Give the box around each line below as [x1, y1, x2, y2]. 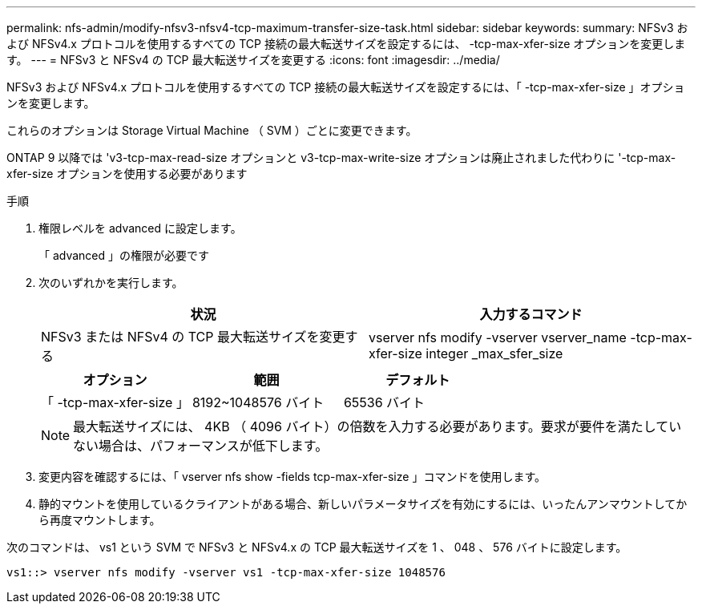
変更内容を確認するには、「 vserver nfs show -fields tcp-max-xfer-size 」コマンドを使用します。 [38, 470, 546, 483]
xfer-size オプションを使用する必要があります [6, 167, 248, 180]
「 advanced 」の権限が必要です [38, 248, 210, 262]
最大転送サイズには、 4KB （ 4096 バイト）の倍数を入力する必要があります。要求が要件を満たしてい [73, 418, 682, 434]
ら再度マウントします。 [38, 513, 161, 527]
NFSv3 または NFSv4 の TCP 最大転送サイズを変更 [41, 329, 345, 345]
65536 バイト [343, 394, 426, 410]
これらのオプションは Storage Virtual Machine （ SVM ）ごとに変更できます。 [6, 123, 418, 137]
